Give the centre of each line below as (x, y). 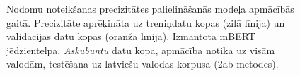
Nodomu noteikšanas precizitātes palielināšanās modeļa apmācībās (150, 8)
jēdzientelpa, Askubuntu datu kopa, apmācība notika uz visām (141, 50)
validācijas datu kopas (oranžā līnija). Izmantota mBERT (131, 36)
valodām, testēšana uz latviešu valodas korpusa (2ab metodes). (143, 64)
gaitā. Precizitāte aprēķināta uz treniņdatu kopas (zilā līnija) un (146, 22)
